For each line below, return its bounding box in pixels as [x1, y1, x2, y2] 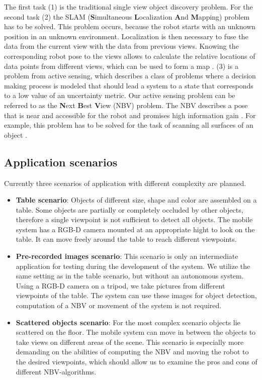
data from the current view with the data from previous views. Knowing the [4, 41, 239, 51]
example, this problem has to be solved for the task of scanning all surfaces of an [4, 120, 253, 130]
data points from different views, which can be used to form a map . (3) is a [4, 60, 238, 71]
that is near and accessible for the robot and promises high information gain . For [4, 110, 256, 120]
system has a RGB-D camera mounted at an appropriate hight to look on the [16, 224, 255, 234]
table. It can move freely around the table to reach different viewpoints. [16, 234, 237, 244]
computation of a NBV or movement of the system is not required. [16, 300, 222, 311]
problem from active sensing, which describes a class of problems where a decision [4, 70, 256, 81]
